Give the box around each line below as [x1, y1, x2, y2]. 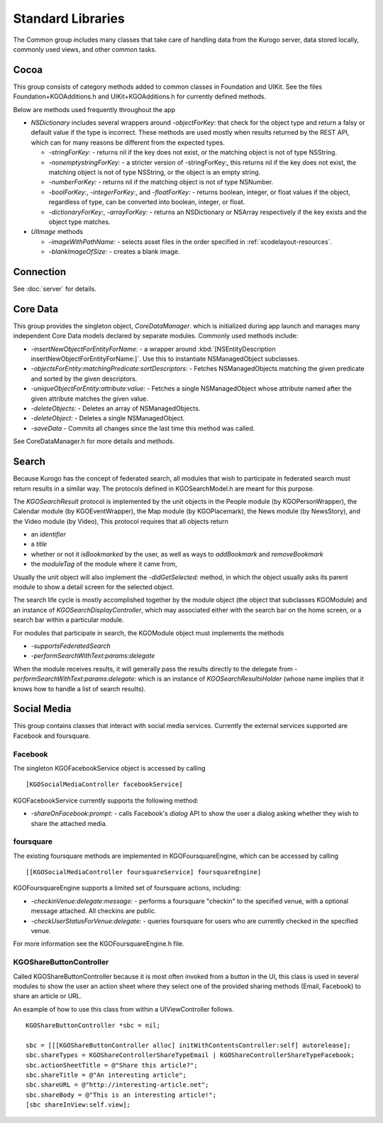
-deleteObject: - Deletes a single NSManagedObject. [30, 414, 185, 423]
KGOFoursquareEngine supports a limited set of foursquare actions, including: [13, 883, 241, 893]
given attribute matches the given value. [30, 394, 148, 403]
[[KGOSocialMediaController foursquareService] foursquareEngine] [26, 868, 262, 876]
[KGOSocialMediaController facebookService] [26, 781, 184, 788]
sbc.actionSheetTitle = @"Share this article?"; [26, 1061, 198, 1069]
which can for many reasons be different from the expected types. [30, 138, 225, 147]
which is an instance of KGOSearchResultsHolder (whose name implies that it [137, 674, 365, 683]
